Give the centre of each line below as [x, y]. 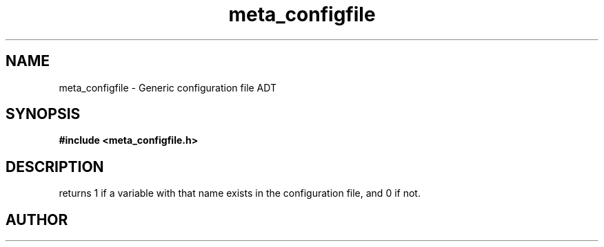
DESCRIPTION [55, 167]
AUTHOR [37, 219]
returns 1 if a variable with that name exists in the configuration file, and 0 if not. [240, 193]
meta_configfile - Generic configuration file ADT [168, 87]
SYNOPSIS [43, 114]
